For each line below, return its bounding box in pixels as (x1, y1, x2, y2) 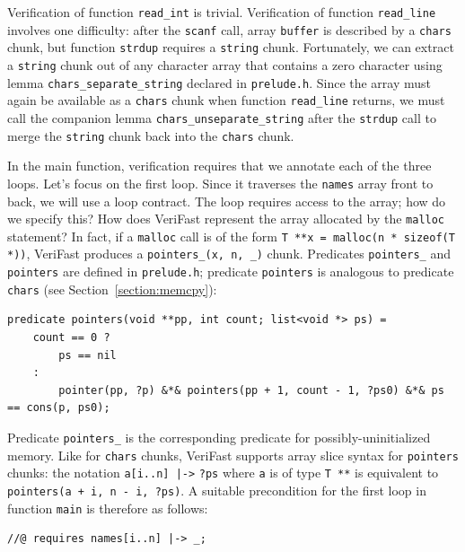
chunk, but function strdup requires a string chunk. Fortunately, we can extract (7, 38, 454, 57)
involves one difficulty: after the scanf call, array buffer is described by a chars (7, 20, 452, 39)
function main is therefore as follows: (7, 498, 208, 517)
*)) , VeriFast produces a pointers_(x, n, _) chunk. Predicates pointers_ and (7, 244, 451, 263)
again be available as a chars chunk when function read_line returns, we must (7, 91, 445, 110)
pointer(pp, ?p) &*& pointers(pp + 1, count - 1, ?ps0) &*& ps (58, 383, 444, 397)
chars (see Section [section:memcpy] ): (7, 279, 217, 298)
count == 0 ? (32, 330, 110, 344)
